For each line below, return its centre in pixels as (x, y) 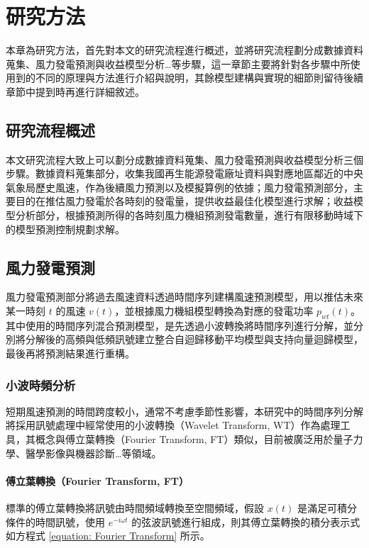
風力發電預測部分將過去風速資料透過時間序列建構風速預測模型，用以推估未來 (184, 297)
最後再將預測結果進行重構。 (70, 353)
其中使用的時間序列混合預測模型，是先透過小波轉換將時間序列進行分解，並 (180, 325)
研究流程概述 (50, 129)
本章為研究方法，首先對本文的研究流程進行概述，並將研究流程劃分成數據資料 (184, 50)
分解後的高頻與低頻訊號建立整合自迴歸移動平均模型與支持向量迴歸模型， (194, 339)
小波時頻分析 (41, 385)
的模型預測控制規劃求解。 (65, 229)
